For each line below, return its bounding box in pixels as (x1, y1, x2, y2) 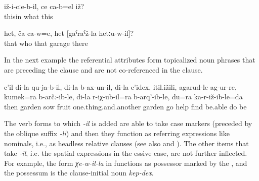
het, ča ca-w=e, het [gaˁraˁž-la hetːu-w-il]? (4, 28, 134, 38)
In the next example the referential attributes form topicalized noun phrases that (4, 54, 255, 65)
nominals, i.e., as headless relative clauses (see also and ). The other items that (4, 138, 249, 148)
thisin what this (4, 11, 53, 21)
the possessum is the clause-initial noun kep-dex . (4, 167, 154, 178)
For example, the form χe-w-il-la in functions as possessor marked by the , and (4, 157, 247, 168)
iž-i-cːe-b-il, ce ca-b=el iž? (4, 1, 84, 11)
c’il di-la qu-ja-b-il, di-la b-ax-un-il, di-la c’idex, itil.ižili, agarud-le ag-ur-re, (4, 81, 237, 92)
